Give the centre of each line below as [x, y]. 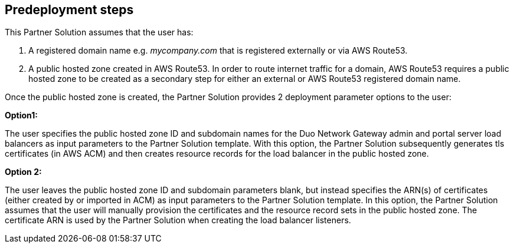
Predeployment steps [69, 10]
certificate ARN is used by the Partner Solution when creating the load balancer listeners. [178, 220]
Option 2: [23, 172]
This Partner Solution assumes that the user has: [99, 32]
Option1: [21, 115]
